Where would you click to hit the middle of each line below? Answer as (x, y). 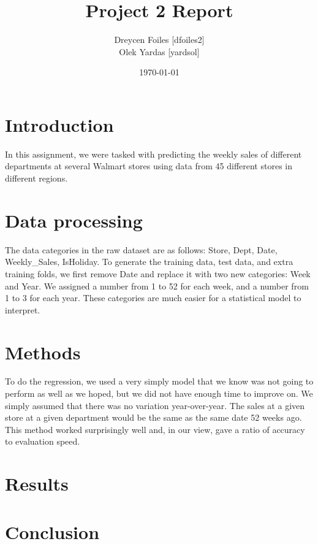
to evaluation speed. (43, 441)
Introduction (59, 124)
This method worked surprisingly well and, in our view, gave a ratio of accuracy (155, 429)
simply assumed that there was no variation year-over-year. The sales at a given (155, 405)
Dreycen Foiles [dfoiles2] (159, 40)
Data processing (74, 220)
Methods (43, 352)
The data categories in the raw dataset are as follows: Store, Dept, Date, (141, 249)
